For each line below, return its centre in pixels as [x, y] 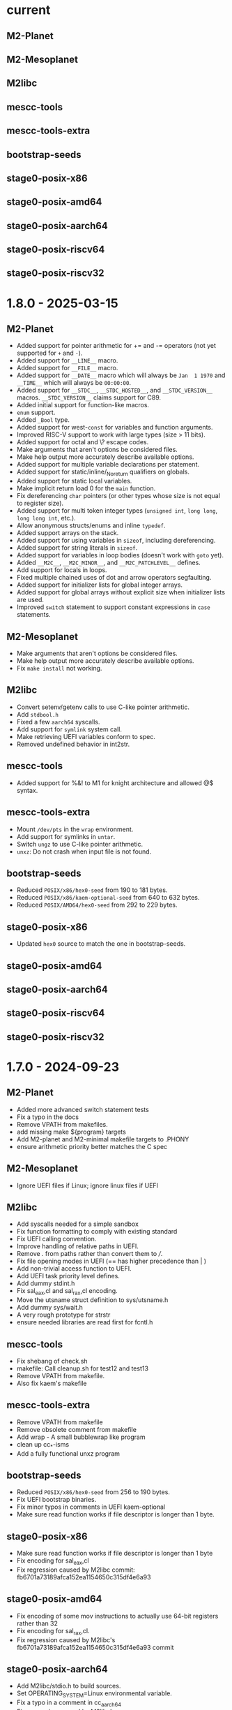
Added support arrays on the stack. [68, 533]
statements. [33, 615]
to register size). [40, 503]
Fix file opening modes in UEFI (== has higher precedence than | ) [111, 1261]
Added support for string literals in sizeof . [77, 548]
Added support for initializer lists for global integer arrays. [99, 585]
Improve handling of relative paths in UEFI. [77, 1246]
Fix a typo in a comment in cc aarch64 [69, 1703]
